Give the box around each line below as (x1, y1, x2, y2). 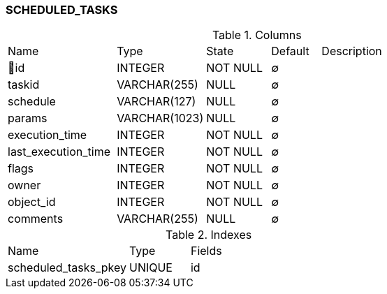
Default (271, 44, 309, 59)
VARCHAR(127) (117, 94, 196, 109)
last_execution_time (8, 145, 111, 159)
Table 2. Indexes (166, 228, 252, 242)
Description (321, 44, 382, 59)
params (8, 111, 48, 126)
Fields (190, 244, 222, 258)
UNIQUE (129, 260, 173, 275)
